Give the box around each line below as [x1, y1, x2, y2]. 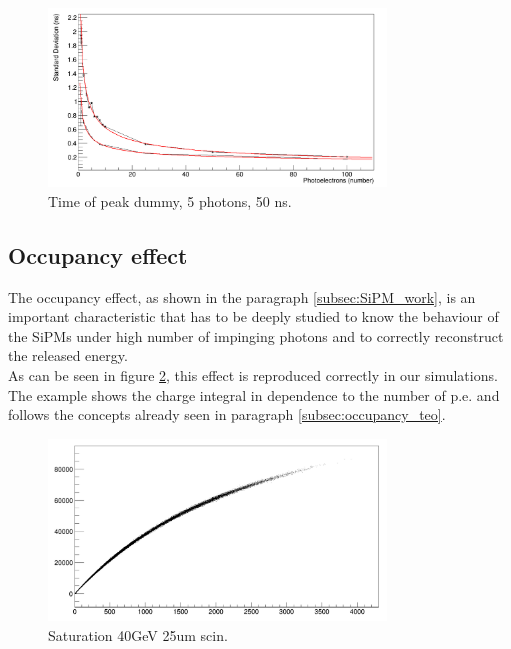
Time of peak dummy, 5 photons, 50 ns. [48, 190, 292, 211]
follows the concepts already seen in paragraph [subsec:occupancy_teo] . [8, 404, 446, 425]
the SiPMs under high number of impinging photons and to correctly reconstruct [8, 325, 504, 346]
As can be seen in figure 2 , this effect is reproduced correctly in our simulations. [8, 364, 498, 385]
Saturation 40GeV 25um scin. [48, 624, 228, 645]
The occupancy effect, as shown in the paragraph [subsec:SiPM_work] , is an [8, 286, 476, 307]
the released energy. [8, 345, 128, 366]
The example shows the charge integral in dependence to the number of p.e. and [8, 384, 500, 405]
